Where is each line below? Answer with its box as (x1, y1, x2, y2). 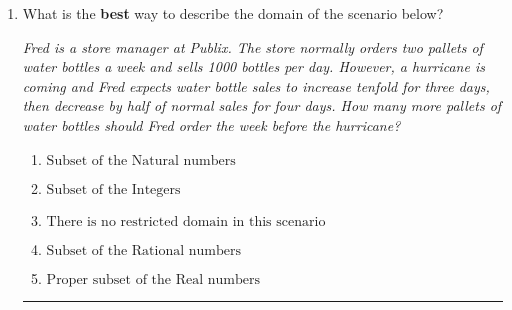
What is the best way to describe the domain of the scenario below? (22, 3, 444, 23)
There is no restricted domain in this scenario (46, 214, 326, 229)
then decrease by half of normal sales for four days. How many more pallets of (22, 95, 502, 116)
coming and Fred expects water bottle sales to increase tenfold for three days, (22, 75, 490, 96)
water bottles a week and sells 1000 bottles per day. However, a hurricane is (22, 56, 485, 77)
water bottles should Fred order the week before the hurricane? (22, 114, 401, 135)
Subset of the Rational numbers (46, 243, 241, 258)
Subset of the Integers (46, 182, 181, 197)
